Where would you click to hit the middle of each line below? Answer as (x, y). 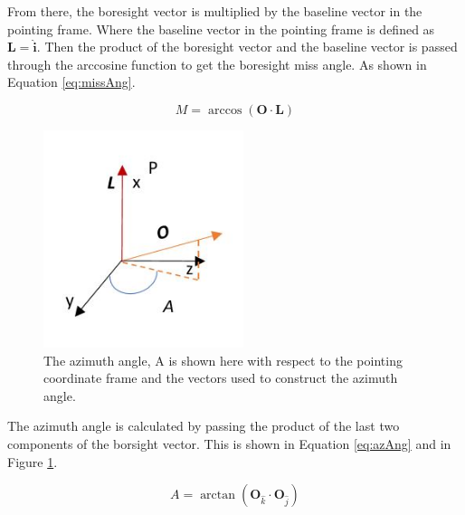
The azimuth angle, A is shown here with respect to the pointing (223, 360)
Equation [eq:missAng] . (71, 82)
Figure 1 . (33, 461)
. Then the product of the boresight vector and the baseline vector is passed (247, 47)
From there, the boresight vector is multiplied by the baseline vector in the (215, 11)
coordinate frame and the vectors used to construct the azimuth (221, 378)
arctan (218, 496)
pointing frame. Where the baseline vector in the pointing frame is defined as (221, 29)
